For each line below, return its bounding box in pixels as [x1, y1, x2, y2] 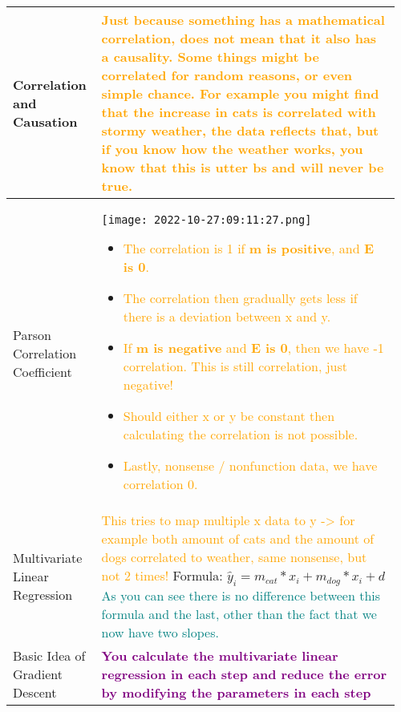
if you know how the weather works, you [101, 140, 363, 158]
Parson [13, 326, 51, 344]
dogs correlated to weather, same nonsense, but [101, 548, 367, 566]
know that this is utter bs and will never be [101, 158, 384, 176]
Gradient [13, 665, 63, 684]
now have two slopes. [101, 623, 219, 642]
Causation [13, 111, 78, 131]
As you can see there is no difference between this [101, 586, 381, 605]
